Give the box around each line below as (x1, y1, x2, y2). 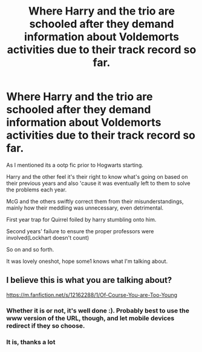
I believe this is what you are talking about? (6, 275, 172, 285)
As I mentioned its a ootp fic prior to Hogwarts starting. (6, 161, 143, 168)
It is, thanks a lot (6, 337, 56, 346)
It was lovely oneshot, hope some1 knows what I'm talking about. (6, 257, 168, 265)
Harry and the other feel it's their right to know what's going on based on (6, 173, 189, 180)
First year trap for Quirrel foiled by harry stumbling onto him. (6, 216, 157, 223)
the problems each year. (6, 186, 67, 193)
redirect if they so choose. (6, 321, 85, 330)
